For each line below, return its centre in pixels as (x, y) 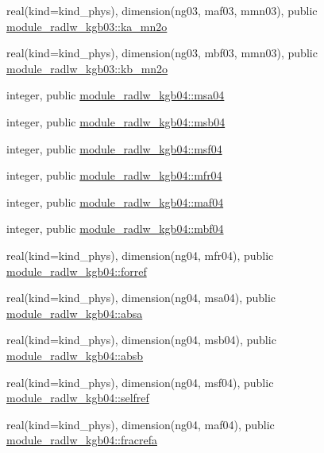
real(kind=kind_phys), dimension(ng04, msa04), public (141, 298)
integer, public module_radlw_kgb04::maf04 (115, 201)
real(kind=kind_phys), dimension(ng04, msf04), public (140, 382)
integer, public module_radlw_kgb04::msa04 (116, 95)
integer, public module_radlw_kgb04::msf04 (114, 148)
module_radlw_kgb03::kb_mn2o (87, 68)
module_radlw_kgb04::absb (75, 355)
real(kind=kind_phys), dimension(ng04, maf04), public (141, 424)
